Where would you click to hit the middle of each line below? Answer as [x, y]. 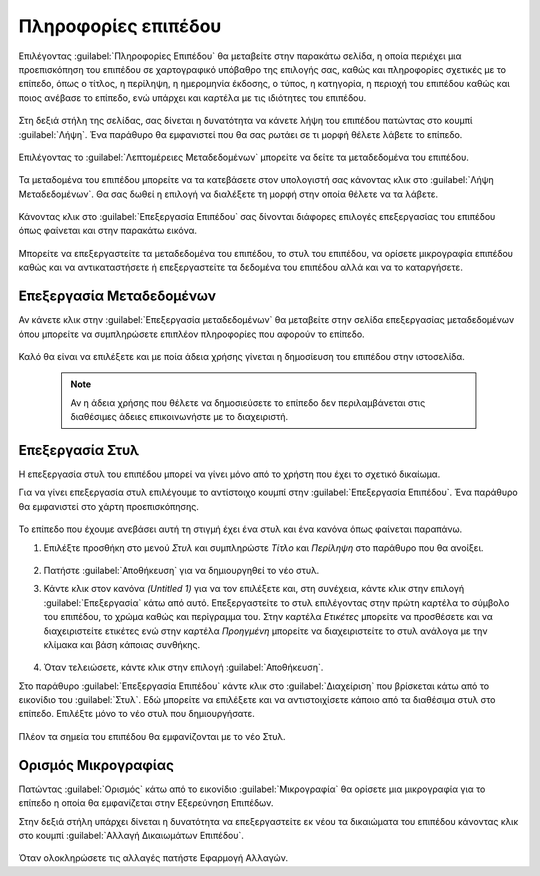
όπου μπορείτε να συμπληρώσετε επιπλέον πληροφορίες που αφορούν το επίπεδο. [191, 334]
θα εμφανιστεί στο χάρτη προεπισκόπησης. [109, 506]
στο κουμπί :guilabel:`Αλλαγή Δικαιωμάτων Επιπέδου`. [131, 835]
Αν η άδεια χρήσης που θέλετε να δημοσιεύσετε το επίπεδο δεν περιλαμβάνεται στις [248, 402]
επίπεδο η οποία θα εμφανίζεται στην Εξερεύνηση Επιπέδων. [146, 803]
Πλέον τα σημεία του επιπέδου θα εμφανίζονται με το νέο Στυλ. [152, 736]
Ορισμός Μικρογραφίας [96, 765]
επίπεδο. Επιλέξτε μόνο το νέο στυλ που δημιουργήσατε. [136, 714]
